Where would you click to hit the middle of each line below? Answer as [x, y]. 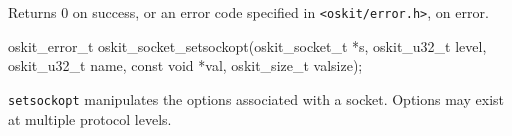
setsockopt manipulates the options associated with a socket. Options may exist [256, 98]
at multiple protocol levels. [90, 118]
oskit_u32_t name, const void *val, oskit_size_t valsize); [185, 65]
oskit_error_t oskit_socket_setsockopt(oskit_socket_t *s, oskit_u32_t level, [247, 45]
